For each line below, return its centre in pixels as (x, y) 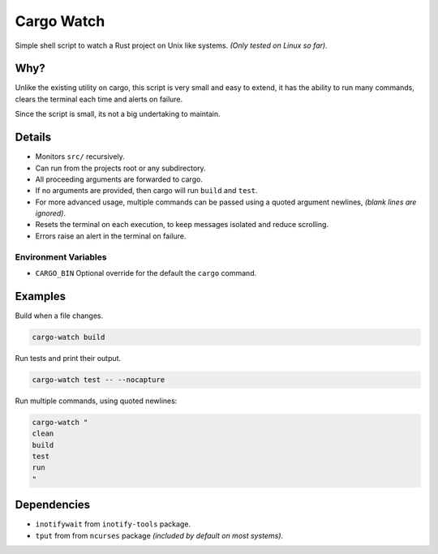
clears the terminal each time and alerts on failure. (99, 99)
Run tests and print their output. (68, 358)
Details (33, 137)
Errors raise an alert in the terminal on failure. (111, 236)
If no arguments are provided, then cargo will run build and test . (147, 191)
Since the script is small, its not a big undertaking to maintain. (118, 114)
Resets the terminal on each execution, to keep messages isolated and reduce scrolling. (182, 225)
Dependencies (53, 505)
